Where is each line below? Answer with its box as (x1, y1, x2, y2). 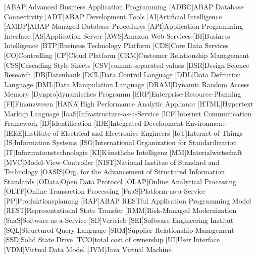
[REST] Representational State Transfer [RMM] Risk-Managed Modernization (4, 205, 237, 215)
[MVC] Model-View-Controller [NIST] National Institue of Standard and (4, 156, 220, 167)
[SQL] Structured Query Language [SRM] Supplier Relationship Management (4, 224, 234, 235)
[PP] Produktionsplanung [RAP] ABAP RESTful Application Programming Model (4, 195, 251, 206)
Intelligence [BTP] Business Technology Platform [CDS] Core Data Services (4, 40, 229, 51)
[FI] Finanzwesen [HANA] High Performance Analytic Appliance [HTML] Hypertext (4, 98, 254, 108)
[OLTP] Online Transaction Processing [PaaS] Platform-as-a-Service (4, 186, 206, 196)
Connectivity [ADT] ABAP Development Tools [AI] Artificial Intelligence (4, 11, 222, 21)
